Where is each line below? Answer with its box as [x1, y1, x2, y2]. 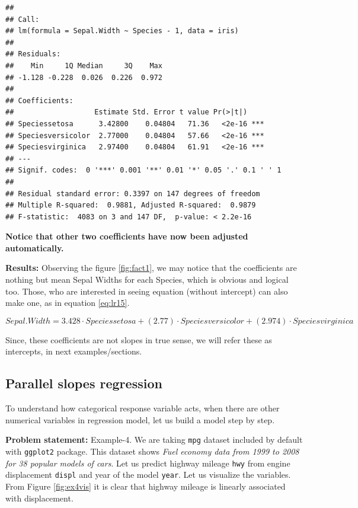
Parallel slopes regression [5, 374, 162, 392]
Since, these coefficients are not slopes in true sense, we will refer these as [5, 333, 272, 346]
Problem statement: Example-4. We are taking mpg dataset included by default [5, 433, 303, 446]
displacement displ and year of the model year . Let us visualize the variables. [5, 468, 291, 481]
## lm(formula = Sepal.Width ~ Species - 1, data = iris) [5, 27, 239, 36]
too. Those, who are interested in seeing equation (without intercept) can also [5, 285, 288, 297]
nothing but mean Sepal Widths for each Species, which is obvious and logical [5, 273, 289, 286]
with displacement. [5, 491, 73, 504]
